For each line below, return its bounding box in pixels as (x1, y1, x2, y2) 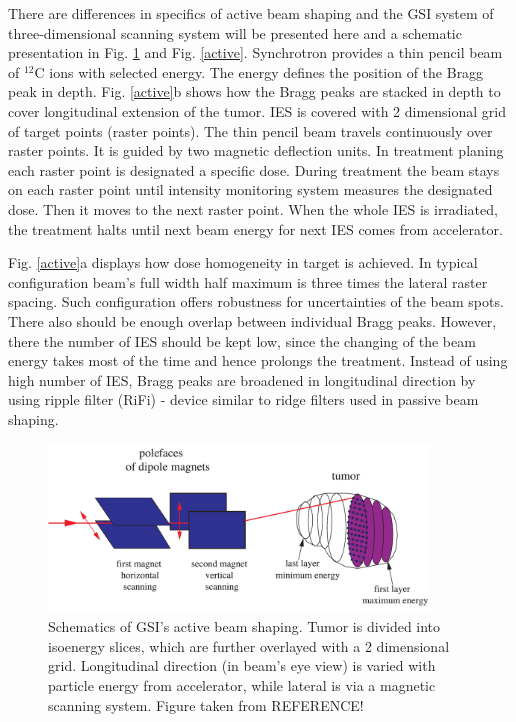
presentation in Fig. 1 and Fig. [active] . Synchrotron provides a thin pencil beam (8, 42, 503, 63)
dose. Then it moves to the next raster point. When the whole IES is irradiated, (8, 198, 498, 219)
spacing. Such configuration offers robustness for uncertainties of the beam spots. (8, 291, 504, 312)
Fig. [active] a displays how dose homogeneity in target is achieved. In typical (8, 252, 478, 273)
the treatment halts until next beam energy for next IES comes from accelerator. (8, 218, 503, 239)
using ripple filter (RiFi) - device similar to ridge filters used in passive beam (8, 389, 479, 410)
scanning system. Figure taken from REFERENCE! (48, 694, 364, 715)
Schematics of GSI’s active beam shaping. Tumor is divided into (48, 616, 441, 637)
